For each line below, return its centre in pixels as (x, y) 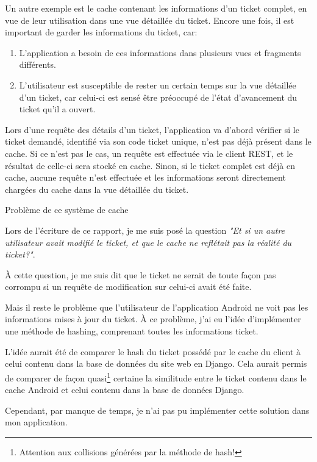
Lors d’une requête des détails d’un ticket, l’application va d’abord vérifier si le (152, 129)
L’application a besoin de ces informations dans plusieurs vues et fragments (160, 52)
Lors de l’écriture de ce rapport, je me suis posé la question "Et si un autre (145, 230)
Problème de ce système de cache (67, 210)
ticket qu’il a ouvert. (57, 109)
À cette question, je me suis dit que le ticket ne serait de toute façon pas (141, 274)
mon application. (36, 422)
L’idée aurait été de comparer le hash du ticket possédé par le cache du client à (153, 351)
